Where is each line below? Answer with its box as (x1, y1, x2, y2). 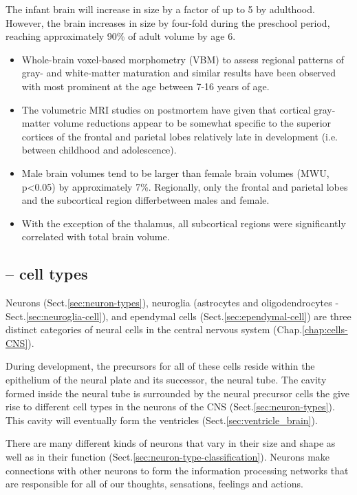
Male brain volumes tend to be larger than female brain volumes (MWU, (21, 165, 329, 180)
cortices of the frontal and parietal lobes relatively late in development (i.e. (21, 129, 338, 143)
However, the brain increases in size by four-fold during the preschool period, (6, 15, 330, 30)
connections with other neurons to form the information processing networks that (6, 463, 349, 477)
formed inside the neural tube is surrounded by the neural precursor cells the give (6, 386, 350, 400)
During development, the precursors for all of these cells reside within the (6, 359, 315, 373)
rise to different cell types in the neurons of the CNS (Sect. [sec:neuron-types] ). (6, 399, 335, 414)
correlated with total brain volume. (21, 229, 170, 244)
